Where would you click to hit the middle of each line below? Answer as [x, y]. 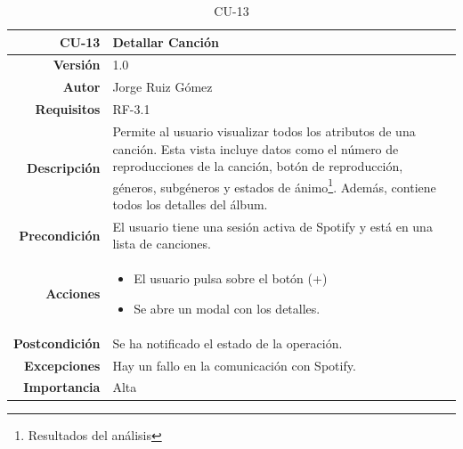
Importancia [62, 387]
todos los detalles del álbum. [190, 204]
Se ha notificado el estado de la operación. [227, 343]
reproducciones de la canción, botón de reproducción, [258, 166]
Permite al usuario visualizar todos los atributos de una [264, 131]
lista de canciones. [162, 244]
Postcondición [57, 343]
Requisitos [68, 109]
